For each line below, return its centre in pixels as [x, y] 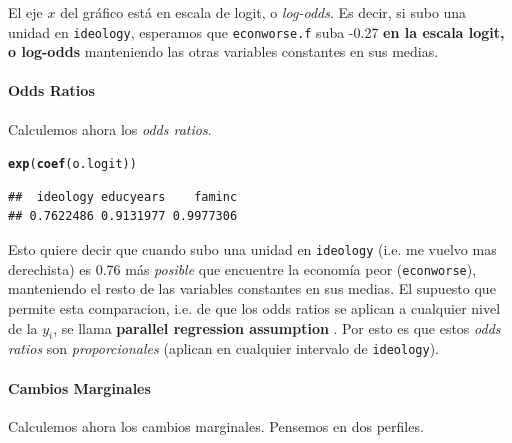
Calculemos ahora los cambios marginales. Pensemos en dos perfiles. [216, 425]
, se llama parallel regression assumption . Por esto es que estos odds [277, 327]
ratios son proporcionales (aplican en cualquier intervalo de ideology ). [223, 348]
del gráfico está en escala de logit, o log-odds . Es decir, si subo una [263, 12]
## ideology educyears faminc [123, 196]
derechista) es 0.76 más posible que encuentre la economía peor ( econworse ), [242, 268]
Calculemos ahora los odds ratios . [110, 128]
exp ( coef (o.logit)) [72, 164]
